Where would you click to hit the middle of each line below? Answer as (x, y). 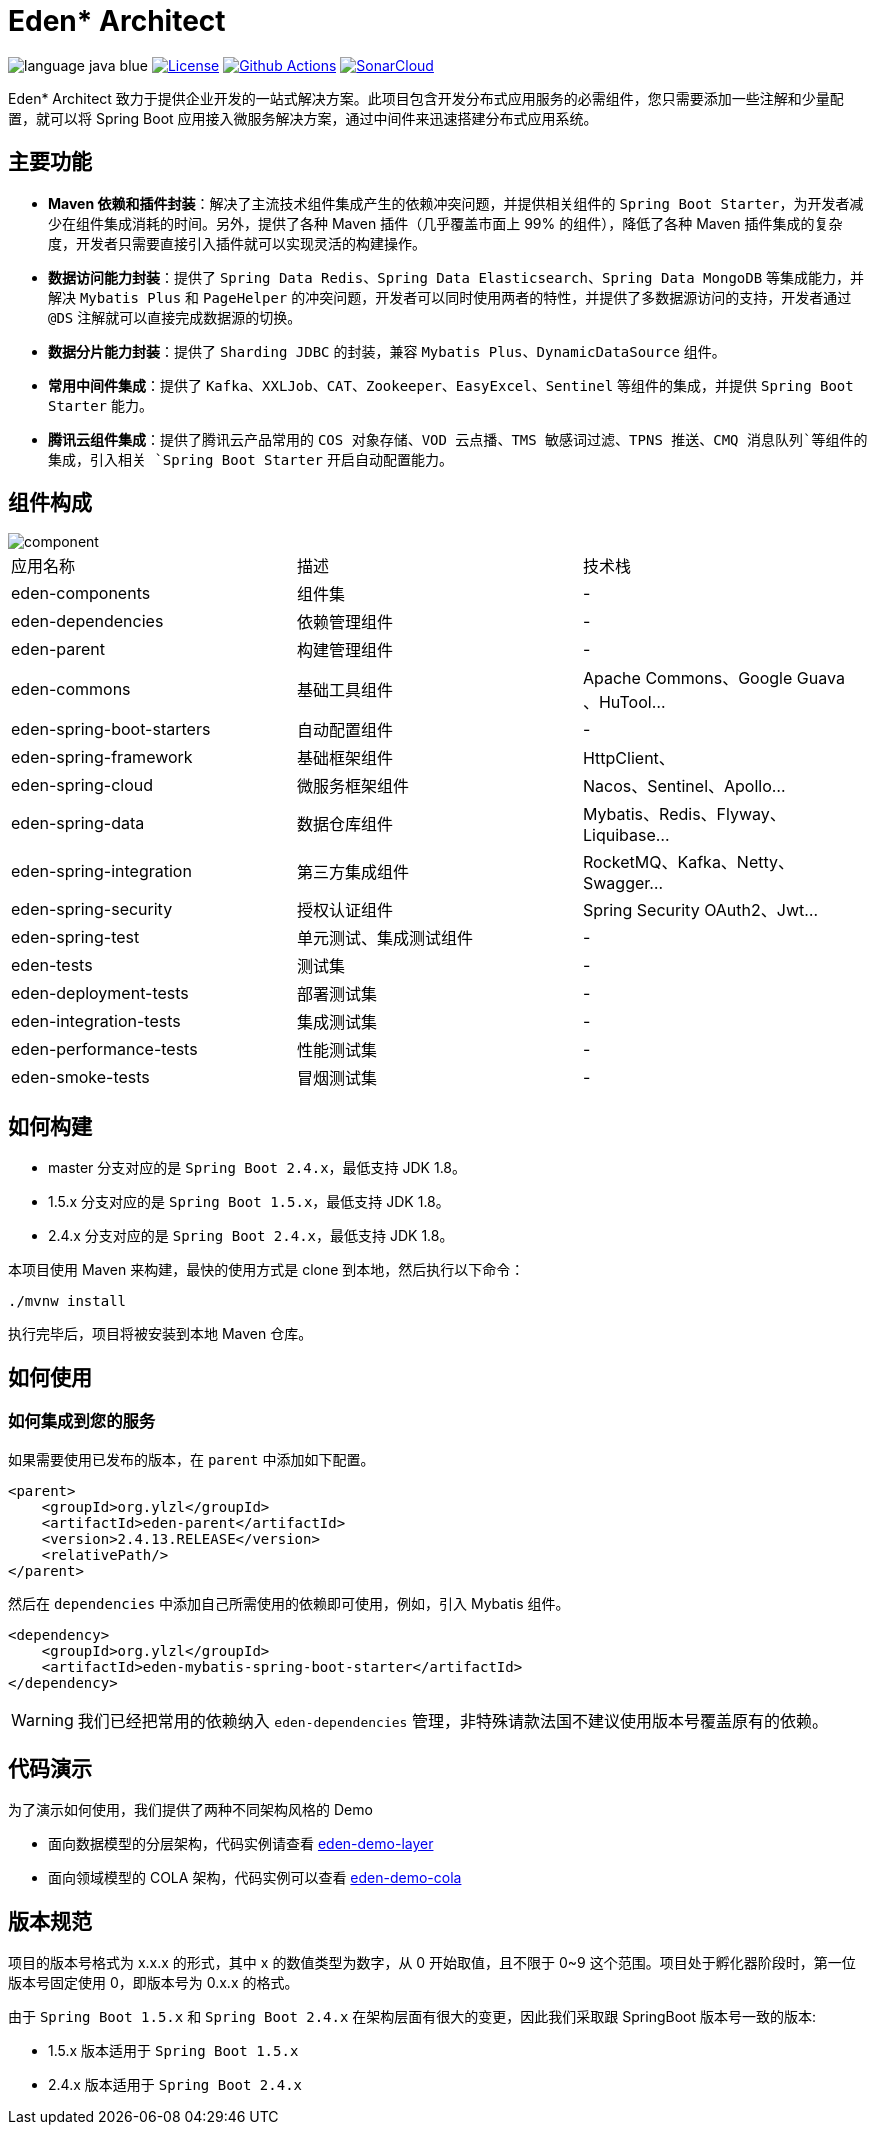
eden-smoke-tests (80, 1077)
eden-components (81, 593)
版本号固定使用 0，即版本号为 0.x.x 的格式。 (153, 1983)
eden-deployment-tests (100, 993)
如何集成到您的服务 (82, 1421)
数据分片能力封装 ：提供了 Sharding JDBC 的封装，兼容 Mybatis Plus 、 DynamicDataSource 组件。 (387, 351)
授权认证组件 (344, 910)
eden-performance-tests (104, 1049)
